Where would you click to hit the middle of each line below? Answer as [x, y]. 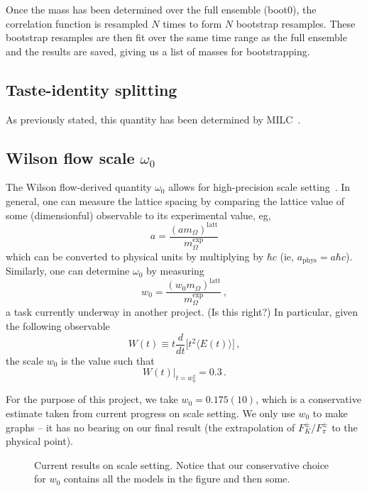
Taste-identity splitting [92, 89]
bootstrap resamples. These [296, 23]
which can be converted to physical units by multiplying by [135, 256]
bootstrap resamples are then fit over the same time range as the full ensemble [176, 37]
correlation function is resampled [77, 23]
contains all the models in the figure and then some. [177, 479]
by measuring [175, 271]
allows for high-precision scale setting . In [259, 187]
